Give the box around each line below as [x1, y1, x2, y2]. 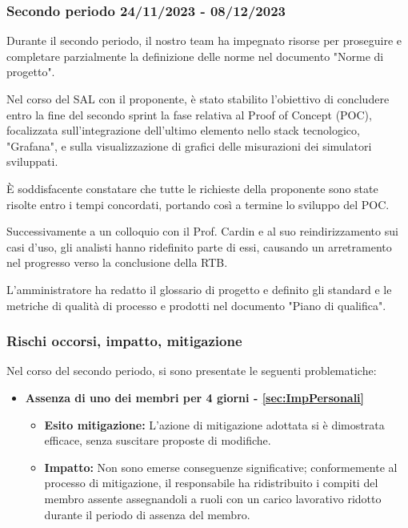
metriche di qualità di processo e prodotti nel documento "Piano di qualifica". [6, 296, 386, 313]
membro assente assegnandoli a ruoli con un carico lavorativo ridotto [44, 490, 382, 506]
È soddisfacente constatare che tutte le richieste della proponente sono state [6, 179, 378, 196]
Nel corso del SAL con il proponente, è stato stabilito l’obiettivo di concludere [6, 91, 390, 107]
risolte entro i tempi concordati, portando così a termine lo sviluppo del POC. [6, 195, 390, 212]
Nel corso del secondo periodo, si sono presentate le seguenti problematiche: [6, 362, 377, 379]
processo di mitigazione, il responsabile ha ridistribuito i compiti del [44, 474, 378, 491]
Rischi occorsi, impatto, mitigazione [6, 331, 242, 351]
